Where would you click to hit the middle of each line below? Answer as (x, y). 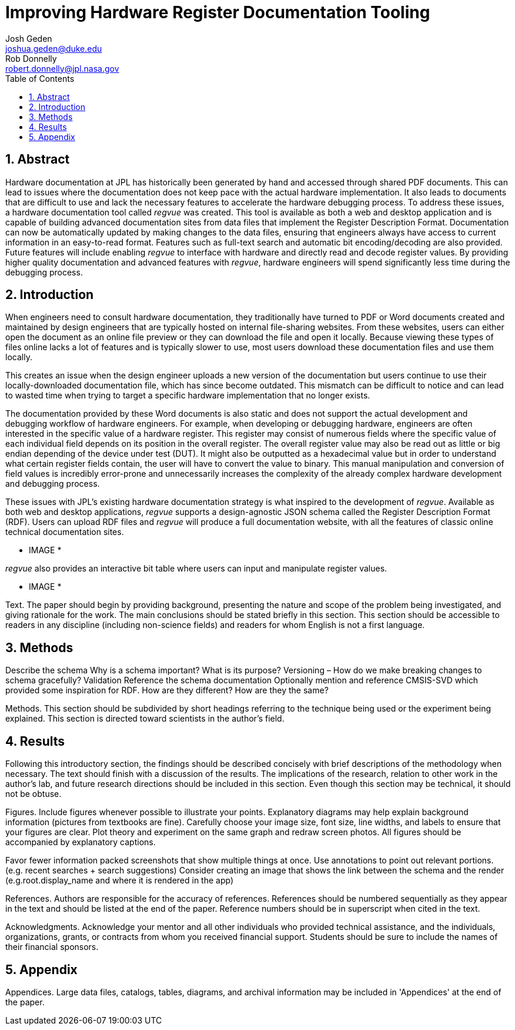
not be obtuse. (34, 794)
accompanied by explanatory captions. (81, 842)
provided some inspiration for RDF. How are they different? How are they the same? (167, 690)
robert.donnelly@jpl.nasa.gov (62, 68)
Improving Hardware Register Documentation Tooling (218, 12)
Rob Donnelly (31, 58)
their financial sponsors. (52, 947)
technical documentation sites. (65, 532)
